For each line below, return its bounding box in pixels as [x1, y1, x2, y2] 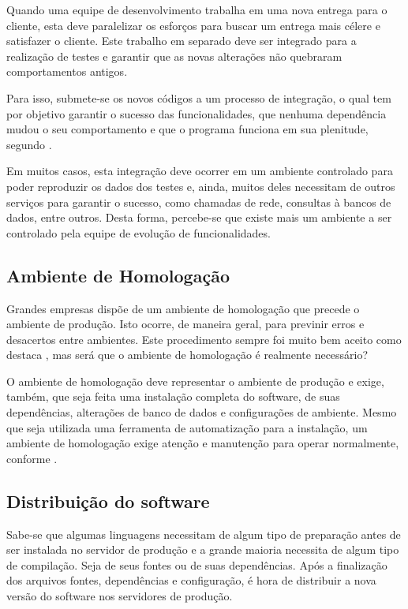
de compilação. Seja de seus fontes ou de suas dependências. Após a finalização [6, 556, 387, 573]
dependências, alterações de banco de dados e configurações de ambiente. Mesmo [6, 404, 397, 420]
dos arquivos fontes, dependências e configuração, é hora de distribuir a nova [6, 572, 376, 588]
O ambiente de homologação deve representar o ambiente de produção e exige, [6, 372, 384, 389]
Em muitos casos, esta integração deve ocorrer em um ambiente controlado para [6, 163, 393, 179]
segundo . [6, 136, 52, 152]
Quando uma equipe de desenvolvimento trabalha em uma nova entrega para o [6, 2, 387, 17]
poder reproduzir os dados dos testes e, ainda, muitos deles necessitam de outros [6, 177, 395, 194]
